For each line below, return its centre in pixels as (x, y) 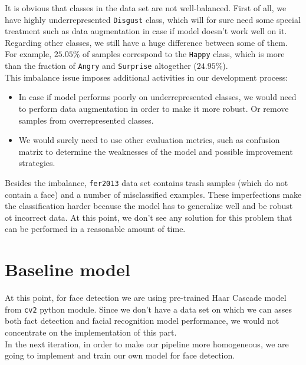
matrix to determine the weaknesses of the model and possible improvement (156, 151)
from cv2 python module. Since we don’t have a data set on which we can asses (148, 309)
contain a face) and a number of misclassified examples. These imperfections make (153, 194)
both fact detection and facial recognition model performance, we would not (142, 321)
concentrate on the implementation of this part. (91, 332)
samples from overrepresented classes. (86, 120)
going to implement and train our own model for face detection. (120, 355)
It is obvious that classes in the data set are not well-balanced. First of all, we (146, 8)
